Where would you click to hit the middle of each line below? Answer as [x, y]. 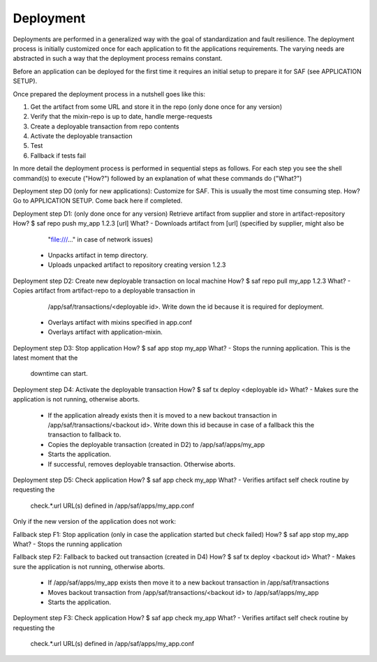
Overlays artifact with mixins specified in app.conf [120, 322]
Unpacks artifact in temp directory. [98, 255]
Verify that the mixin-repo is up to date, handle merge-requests [121, 117]
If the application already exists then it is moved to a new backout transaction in [162, 415]
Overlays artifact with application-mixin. [105, 332]
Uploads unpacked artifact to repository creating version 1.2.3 [137, 265]
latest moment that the [45, 358]
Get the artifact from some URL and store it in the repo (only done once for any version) [156, 106]
